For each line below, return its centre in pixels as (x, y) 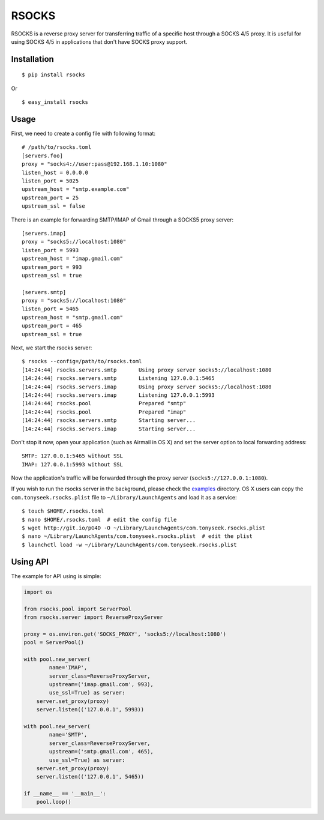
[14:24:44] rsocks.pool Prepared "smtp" (104, 403)
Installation (32, 59)
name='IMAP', (68, 668)
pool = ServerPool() (54, 643)
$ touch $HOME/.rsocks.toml (63, 511)
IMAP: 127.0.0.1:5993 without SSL (72, 464)
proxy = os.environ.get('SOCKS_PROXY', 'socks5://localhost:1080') (125, 634)
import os (38, 592)
